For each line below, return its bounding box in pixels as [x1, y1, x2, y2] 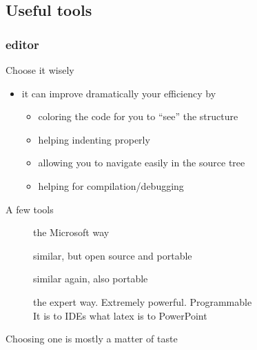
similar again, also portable [33, 271, 148, 286]
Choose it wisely [6, 63, 74, 77]
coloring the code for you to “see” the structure [38, 109, 238, 124]
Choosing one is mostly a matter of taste [6, 331, 178, 346]
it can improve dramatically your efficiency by [21, 86, 216, 100]
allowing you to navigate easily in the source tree [38, 155, 245, 170]
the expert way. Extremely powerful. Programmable [33, 294, 252, 309]
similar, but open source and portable [33, 248, 192, 262]
